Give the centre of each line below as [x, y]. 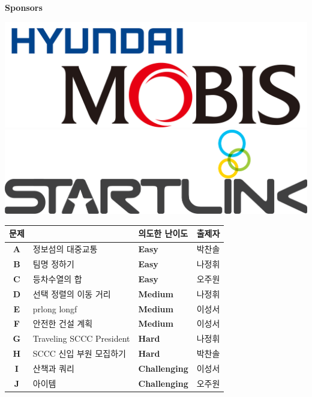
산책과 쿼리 [53, 368]
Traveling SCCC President [81, 338]
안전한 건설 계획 [63, 323]
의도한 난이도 [163, 233]
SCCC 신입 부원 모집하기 [79, 353]
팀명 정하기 [53, 264]
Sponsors [24, 7]
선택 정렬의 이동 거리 [72, 293]
